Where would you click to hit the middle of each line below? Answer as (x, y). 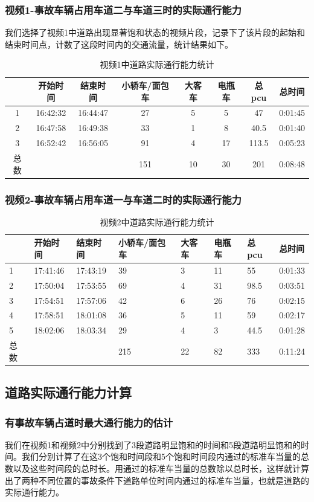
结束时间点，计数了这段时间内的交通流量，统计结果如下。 (119, 44)
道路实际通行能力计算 (68, 392)
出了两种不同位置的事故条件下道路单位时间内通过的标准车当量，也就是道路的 (157, 480)
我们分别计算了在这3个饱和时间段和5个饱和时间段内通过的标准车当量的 (161, 456)
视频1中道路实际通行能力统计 (157, 64)
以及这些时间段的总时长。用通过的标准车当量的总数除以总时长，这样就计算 (161, 468)
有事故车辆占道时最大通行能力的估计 (89, 422)
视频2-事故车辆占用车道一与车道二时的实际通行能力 (123, 199)
